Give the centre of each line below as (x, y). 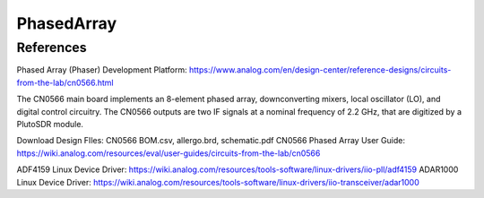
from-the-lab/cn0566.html (65, 82)
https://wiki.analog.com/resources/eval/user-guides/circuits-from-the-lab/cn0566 (169, 153)
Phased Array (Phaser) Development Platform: (102, 70)
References (52, 47)
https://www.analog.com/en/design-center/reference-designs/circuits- (320, 70)
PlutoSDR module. (50, 124)
